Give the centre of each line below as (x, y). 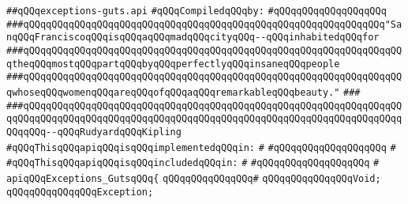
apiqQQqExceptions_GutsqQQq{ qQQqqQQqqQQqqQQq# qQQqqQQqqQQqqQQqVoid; (194, 178)
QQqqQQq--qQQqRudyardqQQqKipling (94, 132)
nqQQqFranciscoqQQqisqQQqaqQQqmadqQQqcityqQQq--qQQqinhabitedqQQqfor (193, 38)
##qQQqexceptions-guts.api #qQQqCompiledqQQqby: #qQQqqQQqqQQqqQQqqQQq (197, 11)
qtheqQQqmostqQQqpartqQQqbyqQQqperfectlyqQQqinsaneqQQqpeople (173, 64)
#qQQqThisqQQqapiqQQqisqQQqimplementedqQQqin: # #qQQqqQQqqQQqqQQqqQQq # (201, 147)
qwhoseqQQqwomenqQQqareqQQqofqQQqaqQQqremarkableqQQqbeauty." (173, 92)
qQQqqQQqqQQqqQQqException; (80, 192)
